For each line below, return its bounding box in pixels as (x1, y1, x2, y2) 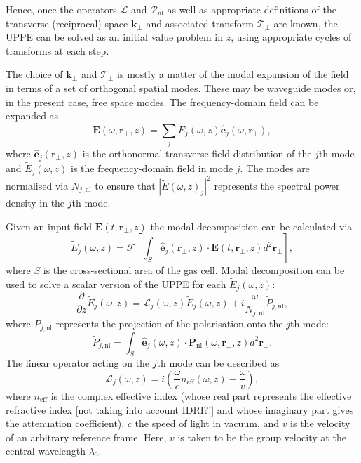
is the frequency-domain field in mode (71, 160, 233, 175)
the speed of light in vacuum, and (135, 416, 279, 431)
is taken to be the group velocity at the (177, 429, 346, 444)
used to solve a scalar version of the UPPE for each (6, 276, 226, 291)
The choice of (6, 67, 63, 81)
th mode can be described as (156, 356, 280, 370)
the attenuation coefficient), (6, 416, 125, 431)
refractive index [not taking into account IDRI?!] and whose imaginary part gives (6, 402, 354, 417)
